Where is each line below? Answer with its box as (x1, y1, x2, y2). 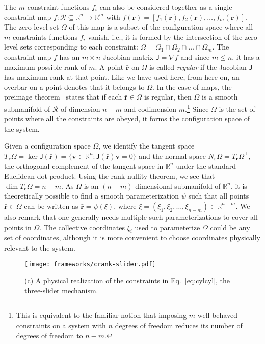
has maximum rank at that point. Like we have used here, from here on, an (4, 71, 240, 82)
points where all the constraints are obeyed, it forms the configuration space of (4, 113, 250, 124)
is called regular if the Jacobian (149, 61, 247, 72)
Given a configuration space (4, 140, 91, 151)
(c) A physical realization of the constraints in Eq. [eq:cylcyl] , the (24, 275, 230, 286)
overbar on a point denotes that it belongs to (4, 81, 145, 92)
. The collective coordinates (39, 222, 125, 232)
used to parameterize (135, 222, 200, 232)
